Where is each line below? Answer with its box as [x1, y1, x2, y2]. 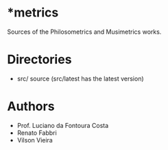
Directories [7, 52, 72, 67]
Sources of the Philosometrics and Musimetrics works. [7, 28, 162, 36]
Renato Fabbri [16, 129, 57, 137]
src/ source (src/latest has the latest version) [16, 74, 144, 83]
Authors [7, 98, 55, 114]
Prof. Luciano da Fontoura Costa [16, 121, 109, 129]
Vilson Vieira [16, 136, 53, 144]
